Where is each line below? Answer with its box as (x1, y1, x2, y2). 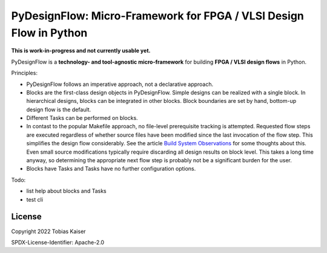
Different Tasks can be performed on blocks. (26, 114, 139, 122)
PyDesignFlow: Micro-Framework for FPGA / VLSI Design (11, 9, 304, 22)
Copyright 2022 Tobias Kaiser (11, 228, 86, 235)
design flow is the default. (26, 106, 91, 113)
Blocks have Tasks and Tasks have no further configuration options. (26, 165, 196, 172)
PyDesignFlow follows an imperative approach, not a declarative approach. (26, 80, 214, 88)
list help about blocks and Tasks (26, 188, 107, 195)
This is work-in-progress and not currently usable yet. (11, 47, 151, 54)
